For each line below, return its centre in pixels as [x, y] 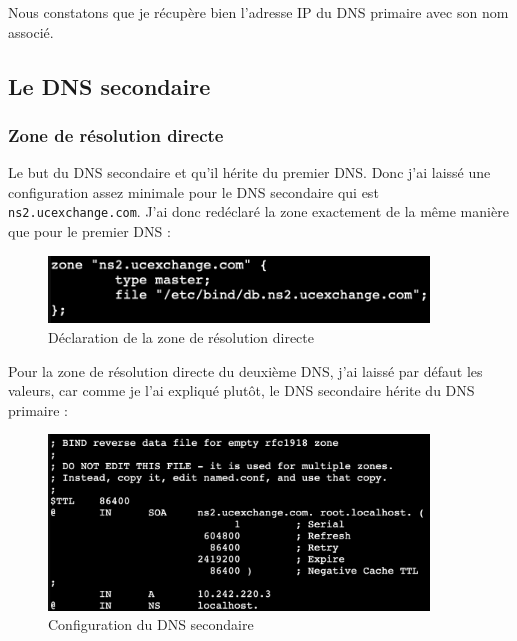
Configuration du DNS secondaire [151, 624]
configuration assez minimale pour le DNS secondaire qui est [193, 191]
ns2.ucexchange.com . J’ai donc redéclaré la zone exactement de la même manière [258, 211]
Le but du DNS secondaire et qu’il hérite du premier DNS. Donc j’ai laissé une [249, 172]
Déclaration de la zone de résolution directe [181, 336]
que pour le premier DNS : [89, 231]
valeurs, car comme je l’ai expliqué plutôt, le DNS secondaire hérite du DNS [241, 390]
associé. [31, 31]
